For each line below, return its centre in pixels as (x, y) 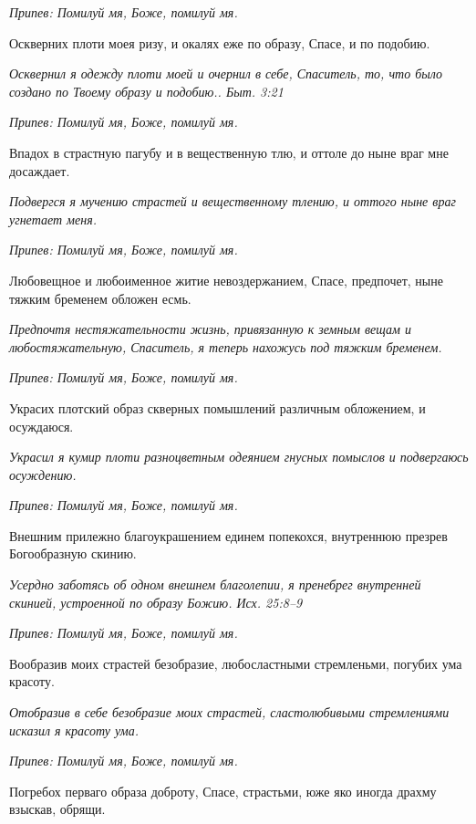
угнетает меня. (53, 219)
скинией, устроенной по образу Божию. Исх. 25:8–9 (156, 602)
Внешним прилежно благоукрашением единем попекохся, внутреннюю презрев (228, 535)
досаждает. (40, 170)
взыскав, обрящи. (57, 809)
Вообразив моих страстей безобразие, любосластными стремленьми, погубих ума (236, 663)
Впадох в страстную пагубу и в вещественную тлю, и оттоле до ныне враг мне (229, 152)
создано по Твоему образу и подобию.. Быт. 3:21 (146, 91)
